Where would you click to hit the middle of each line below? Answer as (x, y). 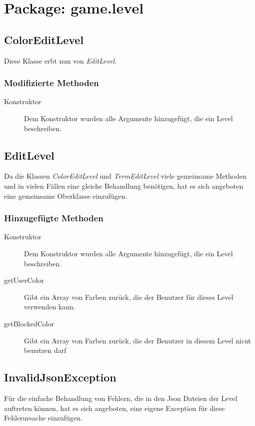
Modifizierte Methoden (51, 83)
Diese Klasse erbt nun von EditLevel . (60, 60)
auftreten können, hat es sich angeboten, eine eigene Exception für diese (114, 408)
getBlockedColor (29, 323)
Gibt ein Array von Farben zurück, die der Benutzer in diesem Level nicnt (138, 340)
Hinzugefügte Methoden (54, 218)
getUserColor (24, 280)
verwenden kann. (50, 307)
